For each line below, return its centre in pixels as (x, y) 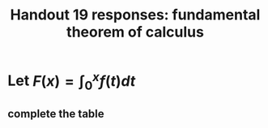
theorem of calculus (135, 32)
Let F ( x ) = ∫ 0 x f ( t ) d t (72, 81)
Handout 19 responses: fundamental (135, 15)
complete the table (56, 114)
